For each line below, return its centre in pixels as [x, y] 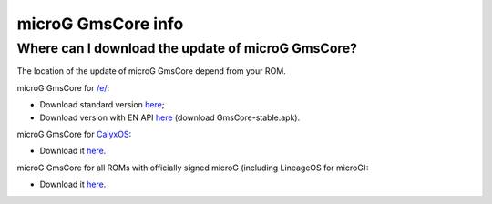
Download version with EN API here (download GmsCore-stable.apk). [170, 117]
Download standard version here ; [102, 105]
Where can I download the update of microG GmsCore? [187, 48]
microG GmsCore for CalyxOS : [74, 134]
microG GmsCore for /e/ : [63, 87]
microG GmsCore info [100, 24]
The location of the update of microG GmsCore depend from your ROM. [151, 71]
